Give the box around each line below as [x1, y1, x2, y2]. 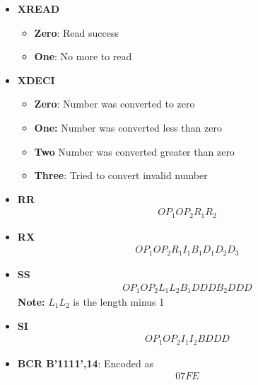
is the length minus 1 [73, 294, 165, 309]
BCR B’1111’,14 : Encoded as [17, 355, 153, 370]
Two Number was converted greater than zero [34, 144, 235, 159]
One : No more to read [34, 49, 132, 64]
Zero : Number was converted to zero [34, 96, 195, 111]
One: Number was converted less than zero [34, 120, 222, 134]
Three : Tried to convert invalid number [34, 168, 208, 183]
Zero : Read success [34, 25, 119, 40]
